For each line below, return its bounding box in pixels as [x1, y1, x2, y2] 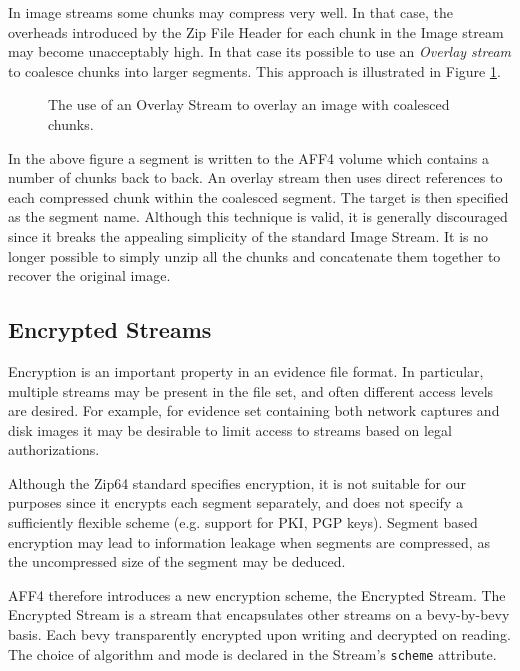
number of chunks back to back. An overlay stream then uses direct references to [8, 167, 503, 188]
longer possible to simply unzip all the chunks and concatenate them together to [8, 245, 501, 266]
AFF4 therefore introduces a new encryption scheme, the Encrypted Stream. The [8, 584, 506, 605]
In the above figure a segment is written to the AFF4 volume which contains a [8, 147, 489, 168]
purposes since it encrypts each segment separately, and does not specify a [8, 492, 463, 513]
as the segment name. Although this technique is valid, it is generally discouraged [8, 206, 508, 227]
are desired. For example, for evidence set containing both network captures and [8, 400, 500, 421]
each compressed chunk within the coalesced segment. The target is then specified [8, 186, 509, 207]
